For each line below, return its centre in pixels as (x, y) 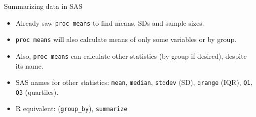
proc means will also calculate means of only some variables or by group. (126, 39)
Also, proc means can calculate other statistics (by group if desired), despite (131, 56)
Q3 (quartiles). (37, 92)
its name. (29, 65)
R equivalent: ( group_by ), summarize (72, 108)
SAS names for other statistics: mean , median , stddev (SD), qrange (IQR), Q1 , (134, 82)
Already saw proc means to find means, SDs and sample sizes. (110, 22)
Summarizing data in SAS (43, 6)
